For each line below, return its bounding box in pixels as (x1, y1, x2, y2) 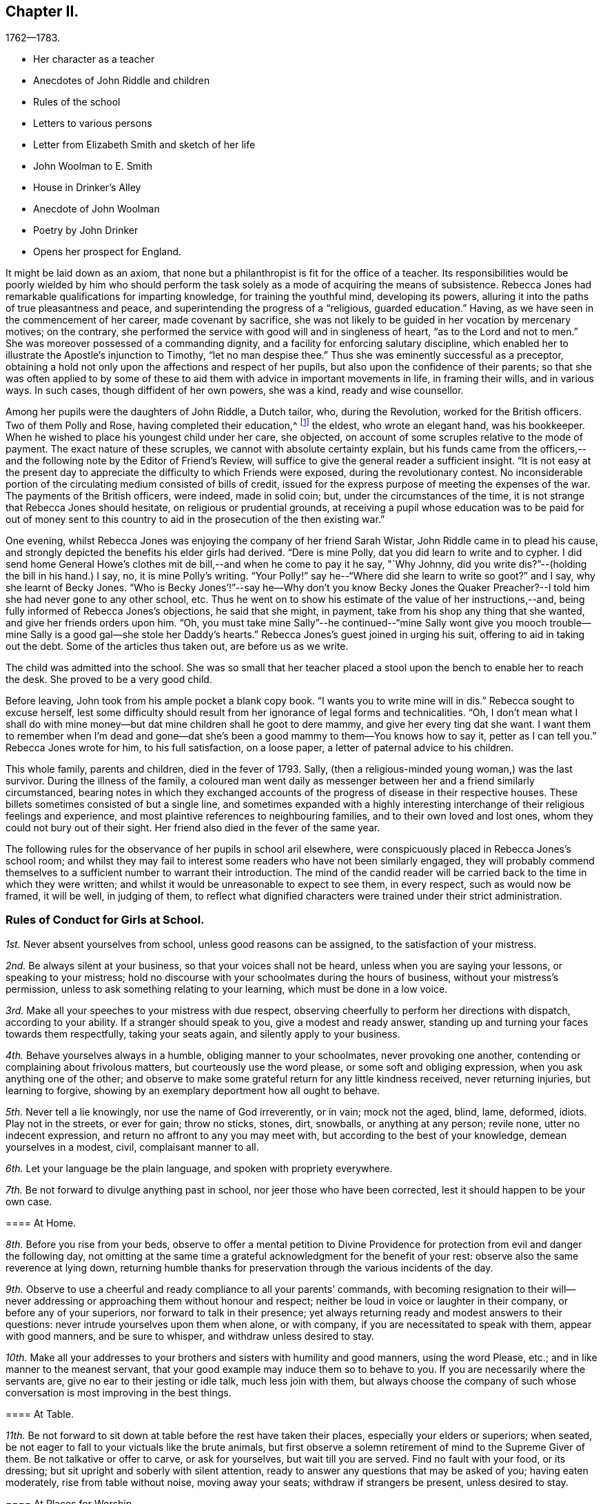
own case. (6, 1195, 52, 1207)
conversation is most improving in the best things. (6, 1386, 232, 1398)
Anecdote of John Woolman (33, 203, 160, 215)
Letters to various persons (33, 117, 152, 130)
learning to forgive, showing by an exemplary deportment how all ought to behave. (6, 1084, 380, 1096)
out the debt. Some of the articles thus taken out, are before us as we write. (6, 640, 349, 653)
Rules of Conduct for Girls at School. (6, 913, 205, 927)
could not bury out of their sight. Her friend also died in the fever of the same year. (6, 822, 380, 834)
